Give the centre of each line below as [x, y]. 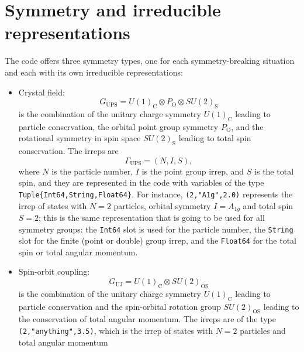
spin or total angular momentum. [78, 252]
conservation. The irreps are [68, 151]
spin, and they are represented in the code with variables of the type [141, 182]
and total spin [268, 205]
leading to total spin [215, 138]
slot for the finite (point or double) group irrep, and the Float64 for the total [157, 240]
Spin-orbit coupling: [54, 271]
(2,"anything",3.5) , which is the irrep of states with [115, 331]
